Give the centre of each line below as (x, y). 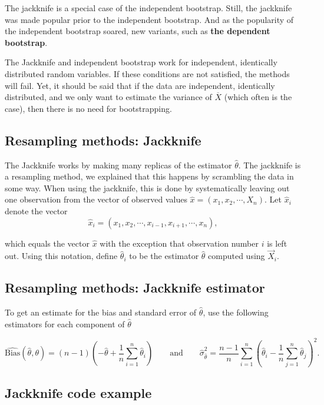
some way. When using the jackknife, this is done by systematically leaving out (147, 187)
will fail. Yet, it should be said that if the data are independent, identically (140, 85)
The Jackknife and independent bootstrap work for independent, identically (141, 62)
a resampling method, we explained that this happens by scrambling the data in (149, 176)
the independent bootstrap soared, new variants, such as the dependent (138, 31)
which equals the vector (47, 243)
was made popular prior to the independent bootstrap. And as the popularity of (149, 19)
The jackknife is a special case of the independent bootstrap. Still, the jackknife (148, 8)
